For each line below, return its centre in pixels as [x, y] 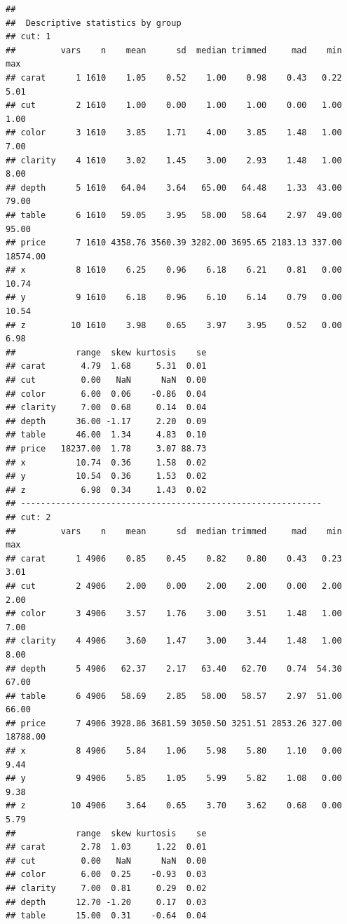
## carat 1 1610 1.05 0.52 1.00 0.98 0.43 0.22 [174, 77]
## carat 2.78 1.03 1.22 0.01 [106, 847]
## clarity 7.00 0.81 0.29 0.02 [106, 888]
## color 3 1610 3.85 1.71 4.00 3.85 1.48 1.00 [174, 133]
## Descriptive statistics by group [94, 23]
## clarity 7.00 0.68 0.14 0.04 [106, 408]
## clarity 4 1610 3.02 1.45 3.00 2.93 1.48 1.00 [174, 160]
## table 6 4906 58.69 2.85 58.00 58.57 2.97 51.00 [174, 696]
